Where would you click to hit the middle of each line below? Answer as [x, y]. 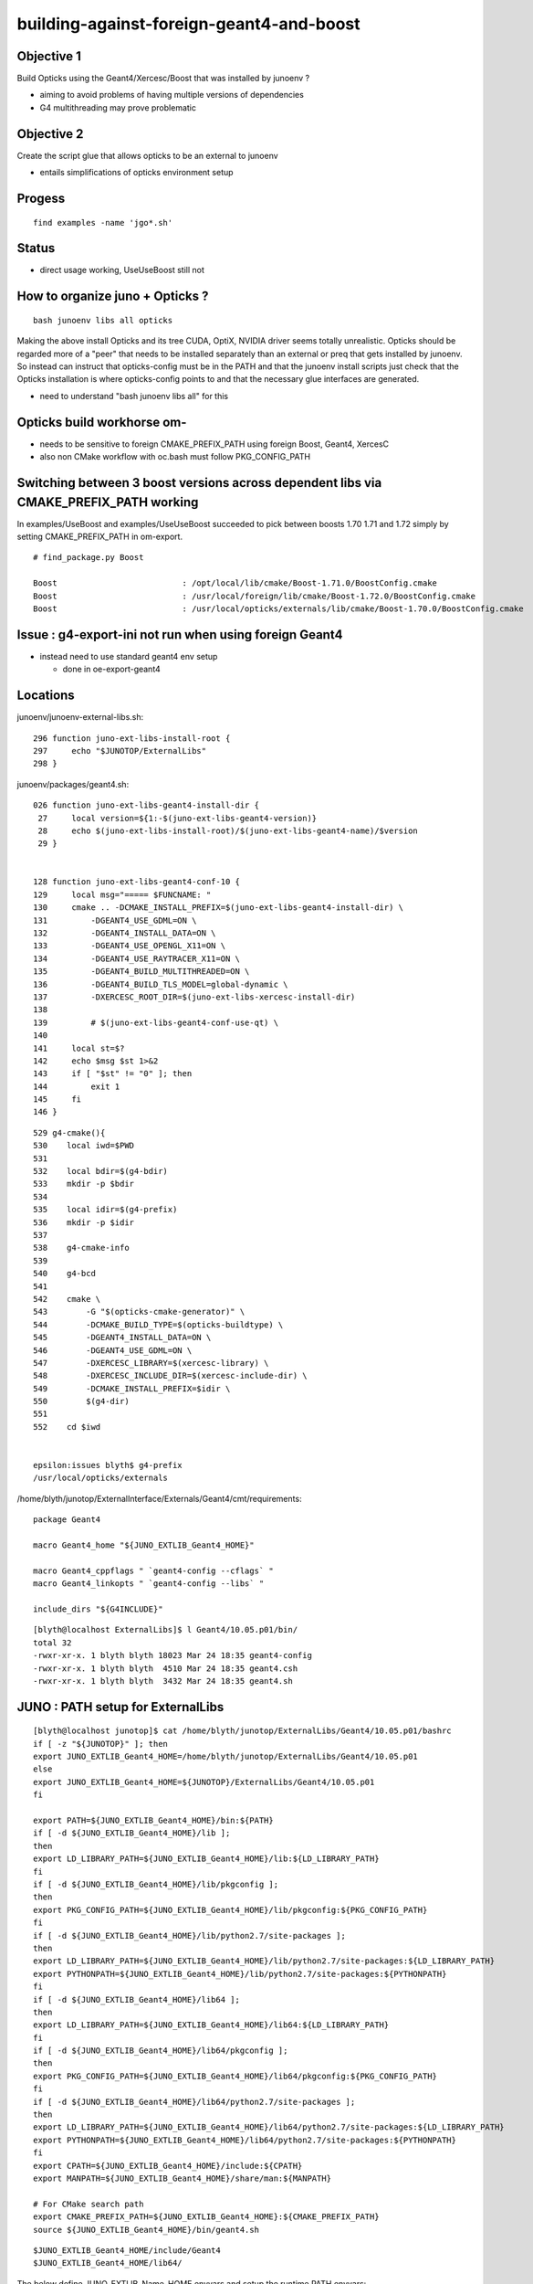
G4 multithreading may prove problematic [118, 107]
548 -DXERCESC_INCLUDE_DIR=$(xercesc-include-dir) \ [170, 1376]
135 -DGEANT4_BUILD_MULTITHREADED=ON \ [141, 972]
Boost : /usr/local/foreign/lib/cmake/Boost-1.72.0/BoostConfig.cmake [255, 596]
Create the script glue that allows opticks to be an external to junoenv [147, 155]
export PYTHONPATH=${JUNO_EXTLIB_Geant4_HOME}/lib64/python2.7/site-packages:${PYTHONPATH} [245, 2140]
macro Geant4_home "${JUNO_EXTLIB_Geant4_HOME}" [144, 1545]
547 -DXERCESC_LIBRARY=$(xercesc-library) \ [151, 1363]
